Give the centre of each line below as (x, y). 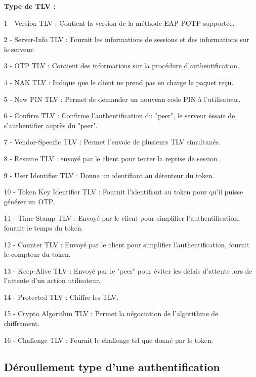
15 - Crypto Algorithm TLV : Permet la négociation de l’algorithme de (111, 313)
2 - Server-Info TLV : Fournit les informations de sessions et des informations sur (127, 39)
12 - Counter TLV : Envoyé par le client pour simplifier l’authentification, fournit (127, 244)
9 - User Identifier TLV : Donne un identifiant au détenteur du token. (109, 175)
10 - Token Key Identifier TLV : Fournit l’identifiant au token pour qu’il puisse (124, 192)
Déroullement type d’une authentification (112, 366)
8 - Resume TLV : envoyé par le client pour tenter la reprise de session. (112, 158)
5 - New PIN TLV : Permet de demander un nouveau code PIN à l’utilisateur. (122, 99)
